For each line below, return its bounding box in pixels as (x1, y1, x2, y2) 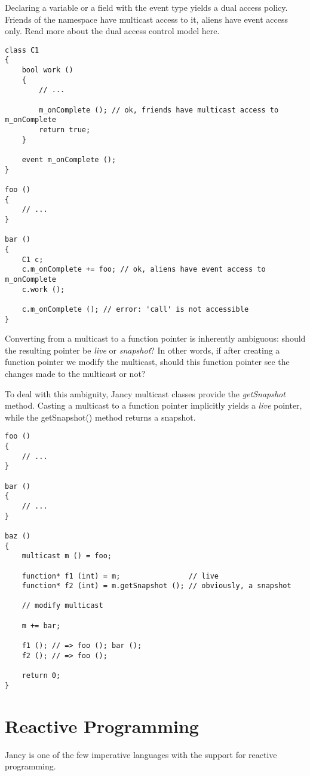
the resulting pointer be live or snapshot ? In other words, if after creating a (5, 343, 280, 356)
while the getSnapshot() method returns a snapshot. (5, 410, 196, 423)
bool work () (22, 66, 73, 75)
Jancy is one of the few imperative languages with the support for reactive (5, 748, 277, 760)
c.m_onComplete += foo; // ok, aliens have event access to (22, 265, 266, 274)
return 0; (22, 671, 61, 680)
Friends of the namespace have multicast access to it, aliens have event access (5, 13, 288, 25)
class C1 (5, 45, 39, 54)
